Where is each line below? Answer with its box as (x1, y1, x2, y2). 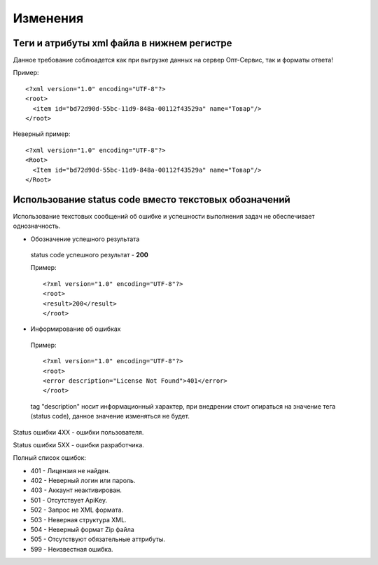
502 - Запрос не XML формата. (30, 505, 124, 515)
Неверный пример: (13, 130, 71, 138)
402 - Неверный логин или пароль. (30, 477, 136, 485)
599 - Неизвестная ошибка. (30, 545, 113, 553)
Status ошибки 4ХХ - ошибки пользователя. (13, 428, 144, 436)
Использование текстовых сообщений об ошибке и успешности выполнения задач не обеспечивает (13, 212, 315, 220)
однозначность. (13, 222, 61, 231)
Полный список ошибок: (13, 454, 87, 462)
